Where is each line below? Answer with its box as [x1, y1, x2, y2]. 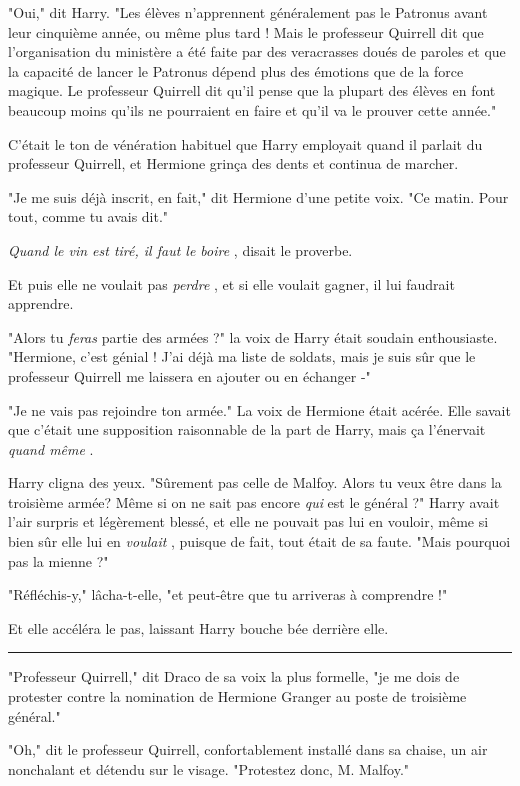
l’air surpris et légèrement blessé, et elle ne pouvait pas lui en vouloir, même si [8, 511, 489, 532]
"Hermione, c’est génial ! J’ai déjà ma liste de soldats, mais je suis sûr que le [8, 346, 476, 367]
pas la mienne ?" [8, 550, 109, 571]
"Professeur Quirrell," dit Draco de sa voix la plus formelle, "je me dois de [8, 666, 460, 687]
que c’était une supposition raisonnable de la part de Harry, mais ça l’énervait [8, 419, 486, 440]
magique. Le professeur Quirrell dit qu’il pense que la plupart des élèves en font [8, 80, 496, 101]
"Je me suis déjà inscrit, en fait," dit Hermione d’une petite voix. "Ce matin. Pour [8, 186, 509, 207]
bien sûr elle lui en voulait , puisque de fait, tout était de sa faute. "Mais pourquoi [8, 531, 511, 552]
